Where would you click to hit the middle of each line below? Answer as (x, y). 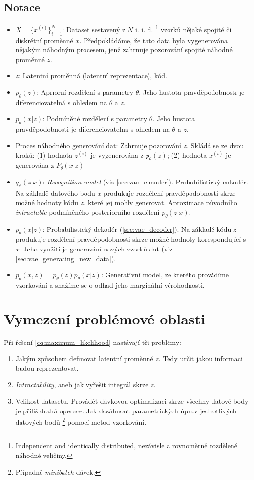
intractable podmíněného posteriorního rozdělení (87, 212)
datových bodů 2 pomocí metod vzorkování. (81, 421)
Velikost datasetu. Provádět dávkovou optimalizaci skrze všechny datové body (132, 401)
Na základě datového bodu (55, 193)
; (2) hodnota (187, 155)
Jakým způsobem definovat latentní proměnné (84, 358)
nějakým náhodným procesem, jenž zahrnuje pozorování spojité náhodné (124, 50)
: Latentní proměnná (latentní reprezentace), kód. (93, 76)
